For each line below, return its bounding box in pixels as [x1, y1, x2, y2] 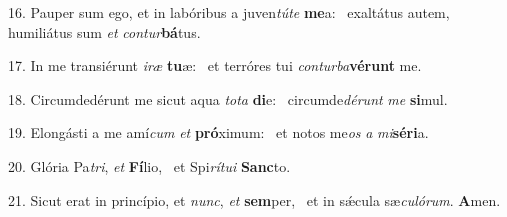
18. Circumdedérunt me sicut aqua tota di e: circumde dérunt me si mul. [8, 88, 448, 109]
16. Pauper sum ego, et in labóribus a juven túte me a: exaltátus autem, [8, 2, 450, 22]
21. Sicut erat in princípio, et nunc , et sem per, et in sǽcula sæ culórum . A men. [8, 189, 501, 210]
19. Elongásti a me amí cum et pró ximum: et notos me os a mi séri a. [8, 122, 429, 143]
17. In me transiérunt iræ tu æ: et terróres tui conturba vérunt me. [8, 55, 422, 76]
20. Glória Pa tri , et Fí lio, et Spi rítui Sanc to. [8, 155, 291, 176]
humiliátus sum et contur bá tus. [8, 21, 201, 42]
